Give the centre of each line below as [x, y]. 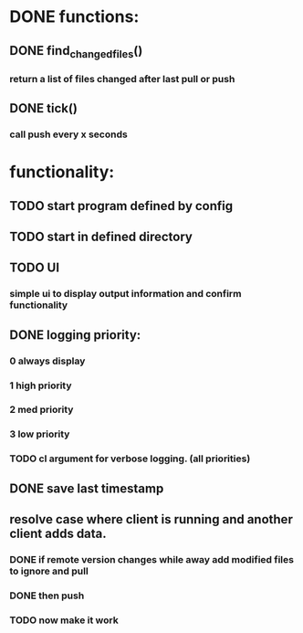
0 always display [47, 361]
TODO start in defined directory [101, 236]
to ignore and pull [49, 571]
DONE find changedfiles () [76, 52]
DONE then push [47, 596]
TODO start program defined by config [121, 206]
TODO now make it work [64, 620]
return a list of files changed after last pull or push [122, 79]
